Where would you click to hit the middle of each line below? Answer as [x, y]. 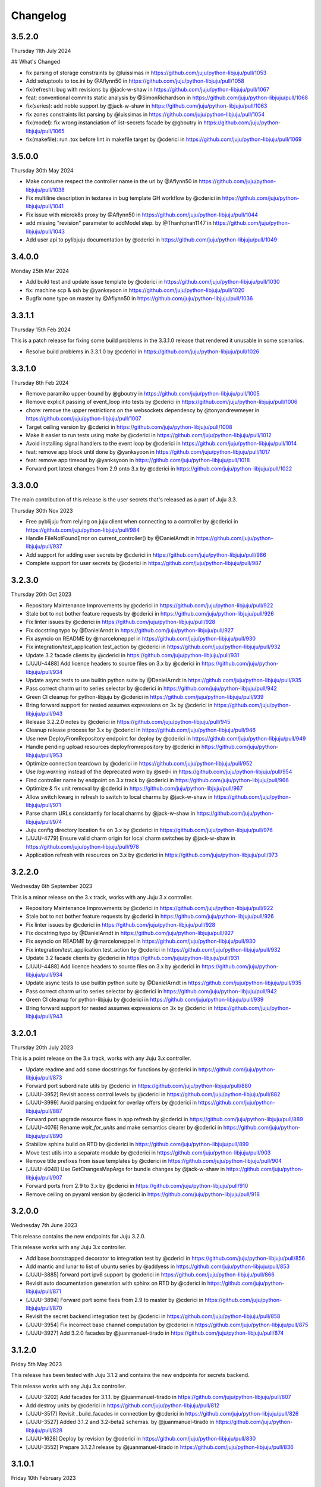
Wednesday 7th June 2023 [44, 1225]
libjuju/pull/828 [44, 1430]
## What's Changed [36, 62]
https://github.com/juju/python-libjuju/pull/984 [83, 530]
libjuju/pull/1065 [45, 131]
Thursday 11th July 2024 [41, 51]
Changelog [39, 15]
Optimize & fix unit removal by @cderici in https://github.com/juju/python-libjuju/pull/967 [134, 789]
